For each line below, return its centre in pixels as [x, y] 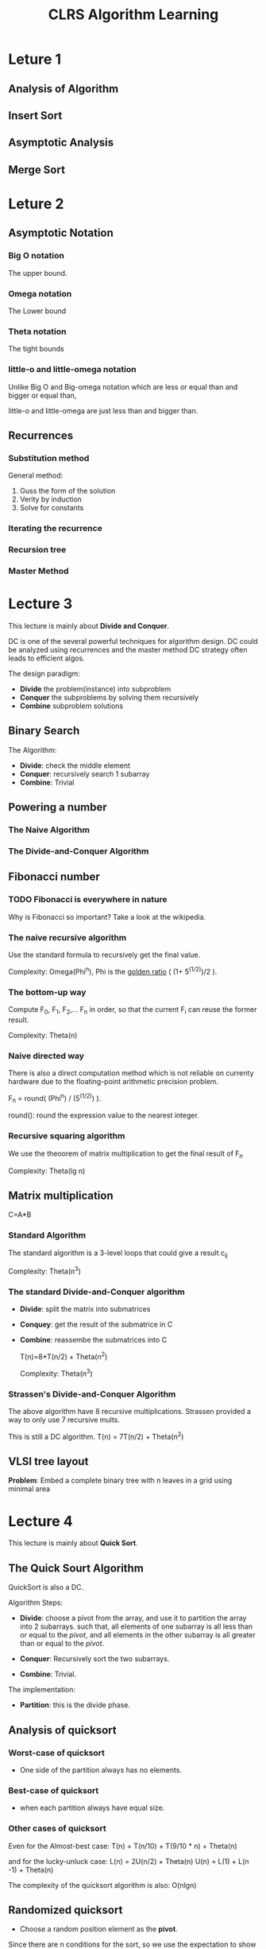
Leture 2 [36, 203]
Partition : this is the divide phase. [75, 1705]
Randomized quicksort [66, 1910]
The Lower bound [37, 311]
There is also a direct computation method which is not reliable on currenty [131, 1073]
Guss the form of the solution [67, 491]
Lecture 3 [40, 604]
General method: [36, 475]
